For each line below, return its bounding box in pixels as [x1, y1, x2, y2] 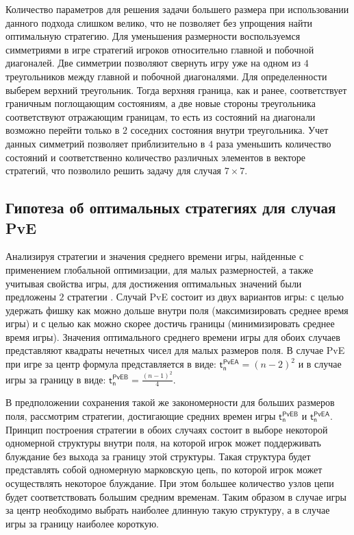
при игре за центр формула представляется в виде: [5, 357, 216, 371]
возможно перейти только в [5, 123, 120, 137]
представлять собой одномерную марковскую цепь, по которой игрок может [5, 462, 323, 477]
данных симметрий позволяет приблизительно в [5, 136, 205, 150]
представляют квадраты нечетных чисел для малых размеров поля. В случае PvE [5, 343, 345, 357]
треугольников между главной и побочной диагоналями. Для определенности [5, 69, 327, 83]
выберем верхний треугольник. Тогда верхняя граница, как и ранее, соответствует [5, 82, 347, 97]
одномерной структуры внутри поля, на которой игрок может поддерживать [5, 436, 321, 450]
